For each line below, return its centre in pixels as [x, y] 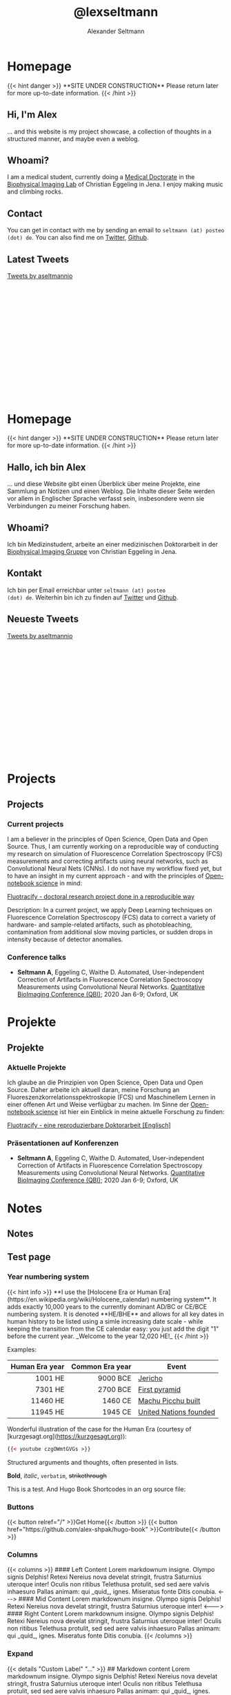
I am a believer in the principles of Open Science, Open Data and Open [108, 839]
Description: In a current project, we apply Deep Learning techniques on [110, 910]
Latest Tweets [38, 259]
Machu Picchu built [169, 1400]
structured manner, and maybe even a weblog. [73, 138]
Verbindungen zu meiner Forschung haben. [69, 506]
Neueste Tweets [43, 619]
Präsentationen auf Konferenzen [63, 1143]
